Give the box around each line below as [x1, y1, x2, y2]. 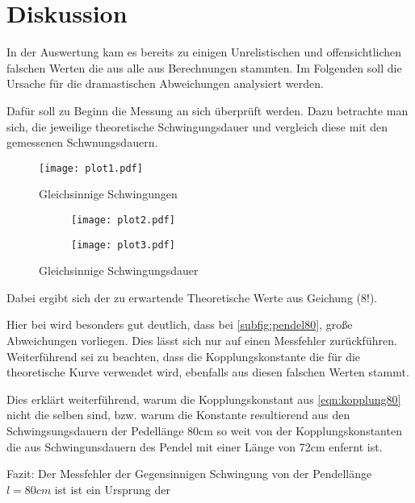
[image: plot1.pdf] [39, 162, 143, 174]
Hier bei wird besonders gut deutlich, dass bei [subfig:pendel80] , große [6, 316, 353, 333]
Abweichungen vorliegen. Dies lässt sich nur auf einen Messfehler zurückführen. [6, 332, 397, 349]
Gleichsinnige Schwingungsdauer [39, 262, 199, 279]
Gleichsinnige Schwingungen [39, 185, 178, 202]
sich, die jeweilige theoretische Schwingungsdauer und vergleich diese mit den [6, 118, 388, 135]
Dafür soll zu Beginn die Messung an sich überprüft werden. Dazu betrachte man [6, 102, 409, 118]
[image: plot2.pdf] [71, 214, 175, 226]
